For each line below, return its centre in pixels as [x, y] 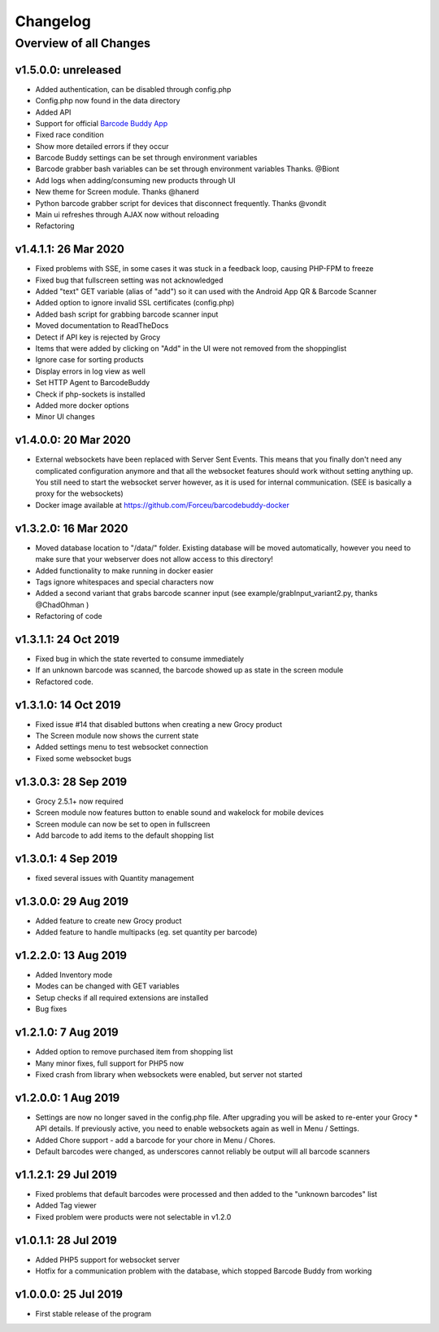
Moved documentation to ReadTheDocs [102, 326]
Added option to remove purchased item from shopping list [134, 1052]
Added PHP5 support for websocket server [108, 1260]
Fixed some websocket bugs [83, 758]
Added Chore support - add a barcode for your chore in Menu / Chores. [155, 1140]
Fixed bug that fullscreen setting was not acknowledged [129, 280]
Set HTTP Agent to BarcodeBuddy [93, 383]
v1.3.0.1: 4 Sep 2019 [66, 859]
